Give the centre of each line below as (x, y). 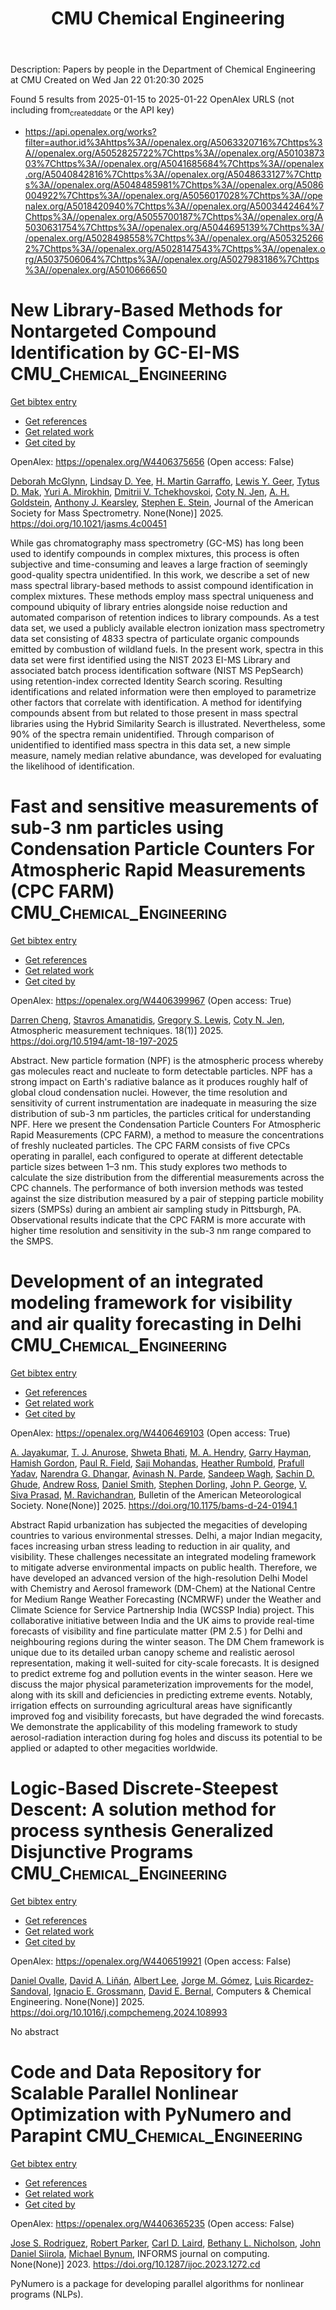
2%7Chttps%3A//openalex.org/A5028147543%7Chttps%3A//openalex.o (175, 248)
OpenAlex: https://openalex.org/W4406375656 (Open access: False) (152, 461)
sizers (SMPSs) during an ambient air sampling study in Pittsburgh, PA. (156, 1209)
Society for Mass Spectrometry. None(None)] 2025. (117, 513)
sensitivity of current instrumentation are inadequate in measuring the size (163, 1103)
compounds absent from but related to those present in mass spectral (154, 713)
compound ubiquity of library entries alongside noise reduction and (149, 606)
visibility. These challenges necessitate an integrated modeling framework (163, 1556)
